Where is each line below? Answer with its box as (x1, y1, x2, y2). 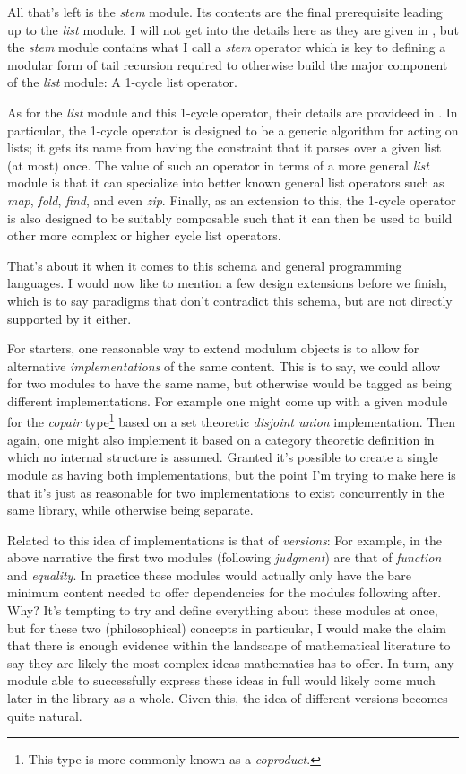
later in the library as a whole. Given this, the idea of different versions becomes (7, 689, 448, 708)
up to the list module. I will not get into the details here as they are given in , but (7, 20, 459, 39)
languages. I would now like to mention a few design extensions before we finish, (7, 274, 447, 292)
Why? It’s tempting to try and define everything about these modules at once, (7, 601, 438, 620)
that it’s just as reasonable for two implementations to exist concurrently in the (7, 483, 444, 501)
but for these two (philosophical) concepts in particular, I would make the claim (7, 618, 446, 637)
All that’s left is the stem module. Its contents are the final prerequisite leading (7, 3, 443, 21)
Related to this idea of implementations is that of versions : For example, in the (7, 530, 442, 549)
